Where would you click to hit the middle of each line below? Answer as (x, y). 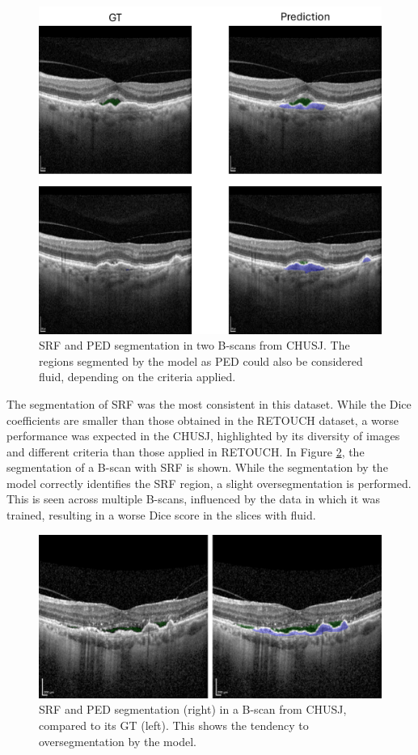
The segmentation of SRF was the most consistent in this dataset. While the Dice (209, 403)
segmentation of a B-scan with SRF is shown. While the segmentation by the (197, 467)
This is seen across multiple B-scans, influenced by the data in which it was (194, 499)
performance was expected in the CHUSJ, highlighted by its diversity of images (203, 436)
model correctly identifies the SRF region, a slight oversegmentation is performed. (209, 483)
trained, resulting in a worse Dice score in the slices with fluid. (161, 515)
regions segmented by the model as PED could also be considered (201, 361)
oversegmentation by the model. (118, 741)
